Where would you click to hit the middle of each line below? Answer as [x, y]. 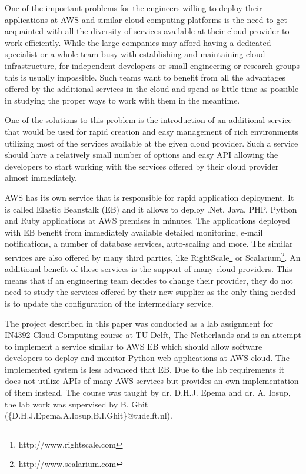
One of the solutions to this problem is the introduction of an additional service [148, 120]
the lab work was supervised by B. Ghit [76, 404]
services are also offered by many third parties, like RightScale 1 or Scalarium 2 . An [153, 256]
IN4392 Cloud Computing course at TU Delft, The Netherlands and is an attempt [153, 335]
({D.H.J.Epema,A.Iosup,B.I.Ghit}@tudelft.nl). [89, 415]
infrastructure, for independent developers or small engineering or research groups [152, 65]
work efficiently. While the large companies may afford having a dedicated [138, 42]
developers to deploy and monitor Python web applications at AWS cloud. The [147, 358]
